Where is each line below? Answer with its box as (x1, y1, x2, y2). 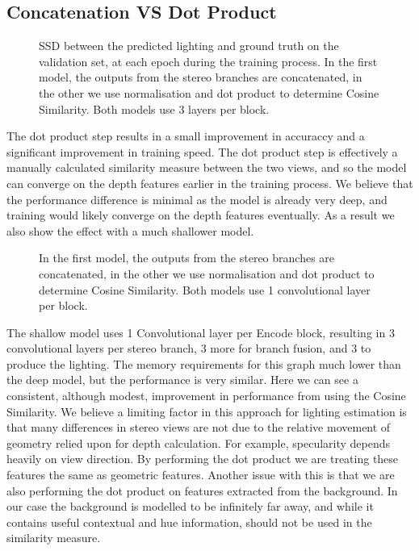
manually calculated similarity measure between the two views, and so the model (6, 159, 407, 176)
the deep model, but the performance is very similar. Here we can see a (6, 371, 358, 388)
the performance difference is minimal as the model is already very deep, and (6, 190, 388, 207)
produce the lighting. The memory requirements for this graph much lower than (6, 355, 401, 372)
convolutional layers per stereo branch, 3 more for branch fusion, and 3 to (6, 340, 371, 357)
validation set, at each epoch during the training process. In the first (39, 52, 378, 69)
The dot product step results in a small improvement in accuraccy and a (6, 127, 365, 144)
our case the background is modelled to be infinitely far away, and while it (6, 498, 374, 515)
